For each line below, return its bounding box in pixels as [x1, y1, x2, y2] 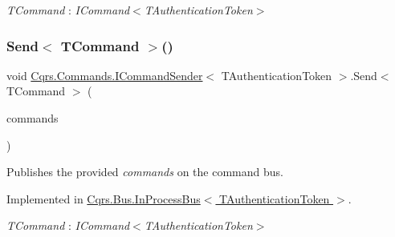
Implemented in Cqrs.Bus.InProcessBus [6, 190, 201, 207]
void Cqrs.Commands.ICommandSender [6, 66, 203, 83]
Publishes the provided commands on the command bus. [6, 163, 283, 180]
